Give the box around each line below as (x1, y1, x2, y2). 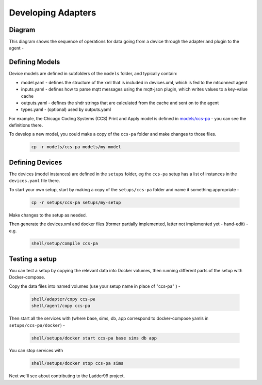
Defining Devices (9, 158, 63, 167)
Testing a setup (9, 255, 57, 263)
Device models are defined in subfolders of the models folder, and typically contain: (9, 71, 177, 77)
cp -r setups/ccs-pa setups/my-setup (31, 200, 121, 205)
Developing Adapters (9, 7, 97, 18)
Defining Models (9, 58, 60, 66)
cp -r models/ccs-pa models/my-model (31, 144, 121, 150)
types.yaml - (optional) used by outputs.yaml (21, 107, 111, 112)
